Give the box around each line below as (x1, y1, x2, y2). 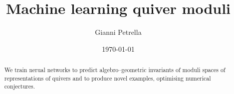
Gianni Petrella (95, 27, 142, 37)
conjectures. (4, 82, 35, 91)
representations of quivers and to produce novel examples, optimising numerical (4, 74, 211, 82)
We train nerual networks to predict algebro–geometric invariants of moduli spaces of (4, 66, 226, 74)
